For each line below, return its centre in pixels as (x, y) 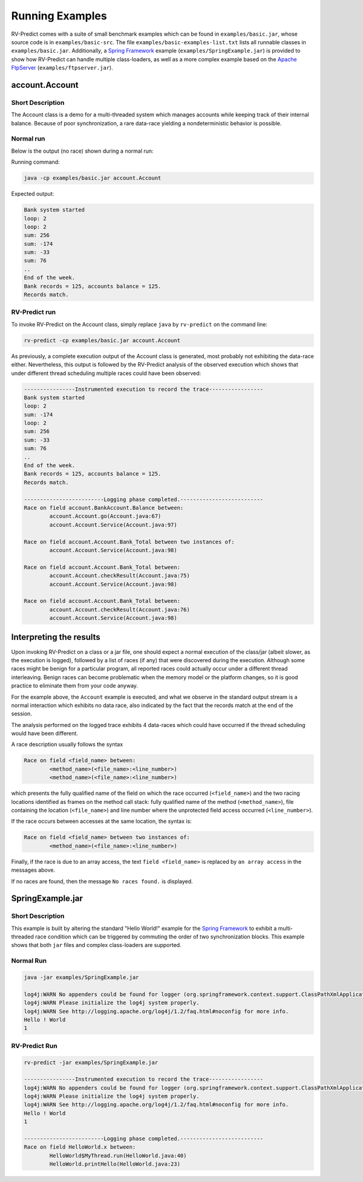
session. (22, 714)
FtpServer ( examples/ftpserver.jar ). (62, 68)
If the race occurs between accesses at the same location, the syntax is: (101, 822)
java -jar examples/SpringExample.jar (81, 978)
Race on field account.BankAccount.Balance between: (104, 508)
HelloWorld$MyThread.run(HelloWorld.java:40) (118, 1155)
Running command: (35, 162)
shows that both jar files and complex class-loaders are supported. (96, 945)
